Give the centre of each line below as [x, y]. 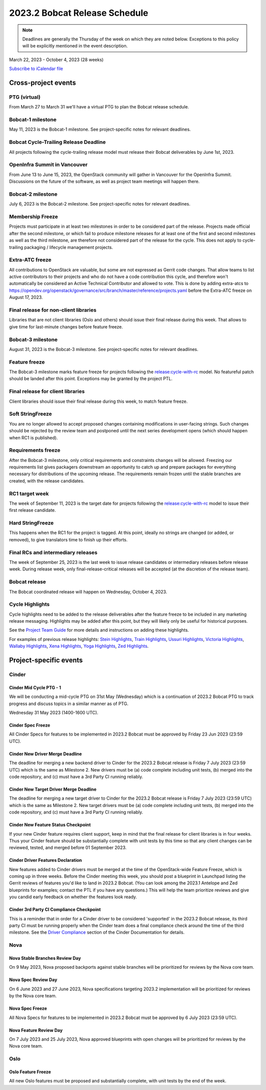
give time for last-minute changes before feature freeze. [66, 327]
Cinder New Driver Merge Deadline [46, 754]
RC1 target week [29, 493]
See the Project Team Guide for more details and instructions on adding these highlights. [99, 630]
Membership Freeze [34, 216]
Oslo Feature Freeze [30, 1072]
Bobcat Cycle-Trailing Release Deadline [57, 142]
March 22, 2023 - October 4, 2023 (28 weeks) [56, 60]
